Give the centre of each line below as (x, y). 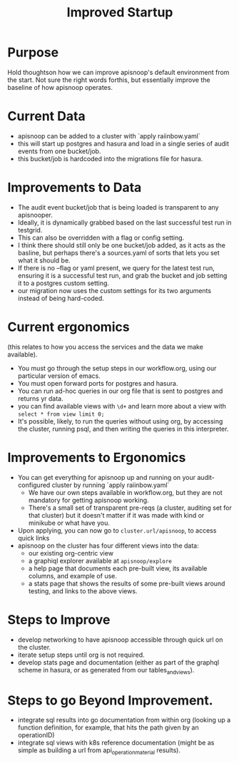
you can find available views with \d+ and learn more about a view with (122, 406)
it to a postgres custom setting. (63, 283)
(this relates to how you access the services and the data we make (105, 347)
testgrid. (30, 230)
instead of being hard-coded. (61, 298)
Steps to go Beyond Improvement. (110, 700)
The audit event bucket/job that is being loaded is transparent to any (118, 207)
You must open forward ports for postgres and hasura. (98, 383)
